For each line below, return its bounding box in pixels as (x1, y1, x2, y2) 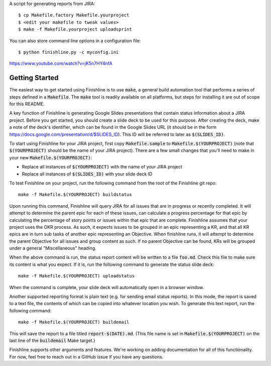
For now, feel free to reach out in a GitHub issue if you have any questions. (9, 353, 164, 359)
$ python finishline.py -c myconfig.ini (18, 49, 119, 55)
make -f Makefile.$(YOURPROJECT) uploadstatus (18, 273, 135, 279)
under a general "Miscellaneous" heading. (9, 245, 96, 251)
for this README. (9, 101, 45, 107)
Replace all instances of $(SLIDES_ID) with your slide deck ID (22, 171, 153, 177)
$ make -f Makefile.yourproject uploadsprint (18, 27, 132, 32)
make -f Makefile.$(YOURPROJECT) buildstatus (18, 192, 132, 198)
